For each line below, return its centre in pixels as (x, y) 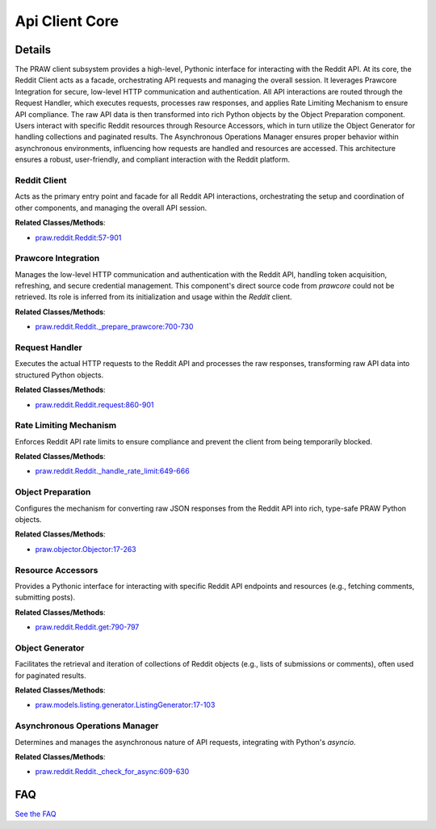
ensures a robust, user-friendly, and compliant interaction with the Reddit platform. (153, 160)
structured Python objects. (59, 375)
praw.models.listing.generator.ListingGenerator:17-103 (125, 705)
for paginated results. (50, 675)
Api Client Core (67, 21)
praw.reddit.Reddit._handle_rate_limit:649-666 (112, 471)
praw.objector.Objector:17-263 (86, 549)
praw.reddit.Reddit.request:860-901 (94, 405)
